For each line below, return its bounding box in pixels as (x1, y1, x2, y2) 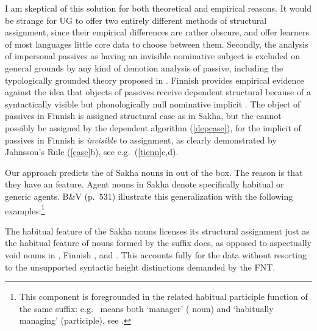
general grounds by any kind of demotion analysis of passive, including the (5, 61, 283, 74)
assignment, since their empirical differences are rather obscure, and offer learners (5, 26, 309, 38)
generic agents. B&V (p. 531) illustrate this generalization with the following (5, 189, 293, 202)
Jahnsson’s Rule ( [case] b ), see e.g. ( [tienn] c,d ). (5, 145, 179, 158)
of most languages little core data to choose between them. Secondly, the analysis (5, 37, 308, 50)
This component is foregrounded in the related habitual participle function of (19, 290, 308, 303)
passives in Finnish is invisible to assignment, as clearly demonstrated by (5, 133, 277, 146)
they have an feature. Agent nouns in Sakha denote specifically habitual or (5, 178, 284, 191)
